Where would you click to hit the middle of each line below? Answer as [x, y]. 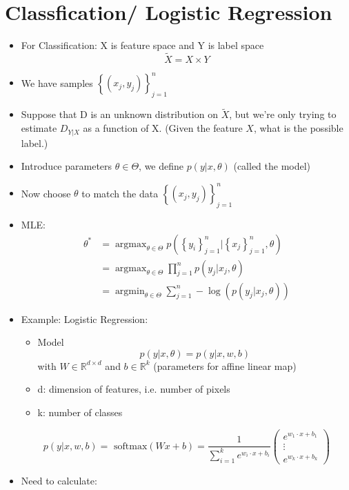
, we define [161, 166]
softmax [130, 446]
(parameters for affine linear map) [225, 365]
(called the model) [272, 166]
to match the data [120, 193]
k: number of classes [80, 412]
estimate [39, 128]
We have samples [57, 82]
